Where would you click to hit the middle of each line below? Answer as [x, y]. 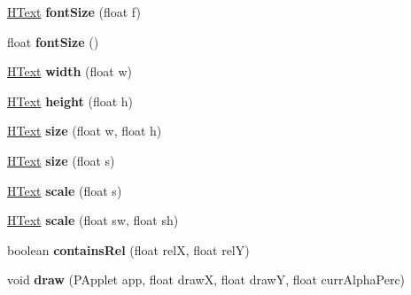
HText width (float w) [70, 71]
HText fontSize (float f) [74, 12]
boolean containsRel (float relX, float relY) [128, 249]
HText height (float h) [70, 101]
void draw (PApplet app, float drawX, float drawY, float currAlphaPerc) [206, 279]
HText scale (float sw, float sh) [93, 220]
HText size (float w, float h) [85, 131]
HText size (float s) [61, 160]
